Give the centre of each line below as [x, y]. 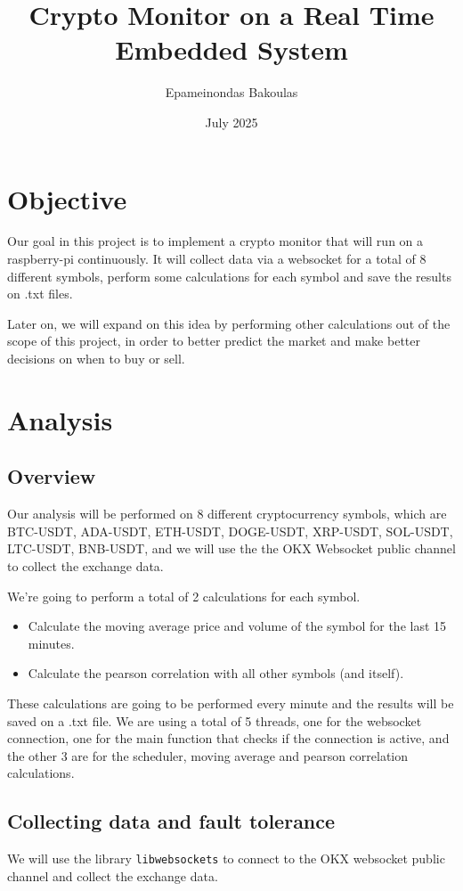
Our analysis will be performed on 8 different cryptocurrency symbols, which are [227, 514]
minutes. [51, 643]
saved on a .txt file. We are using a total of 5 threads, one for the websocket [215, 720]
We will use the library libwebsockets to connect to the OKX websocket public [226, 858]
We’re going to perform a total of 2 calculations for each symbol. [184, 596]
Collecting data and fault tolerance [171, 821]
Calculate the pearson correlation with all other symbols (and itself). [216, 673]
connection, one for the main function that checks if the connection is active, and [228, 738]
